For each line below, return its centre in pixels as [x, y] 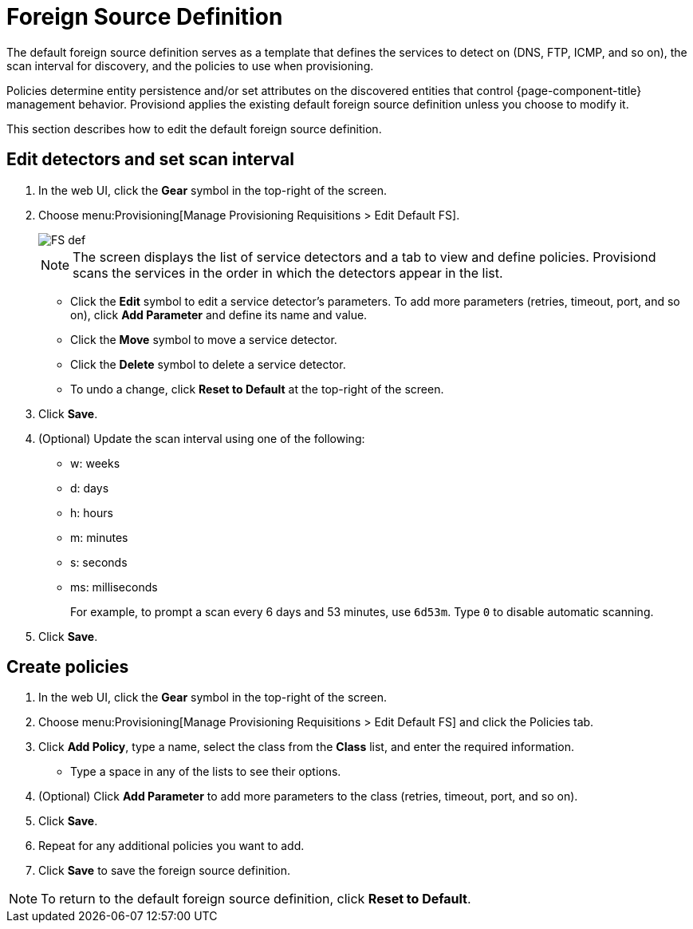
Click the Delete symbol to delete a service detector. [208, 364]
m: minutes [99, 537]
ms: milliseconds [114, 587]
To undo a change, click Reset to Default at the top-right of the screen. [257, 389]
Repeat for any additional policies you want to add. [171, 846]
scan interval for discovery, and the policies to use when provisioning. [190, 65]
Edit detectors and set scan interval [150, 160]
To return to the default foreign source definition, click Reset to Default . [256, 899]
